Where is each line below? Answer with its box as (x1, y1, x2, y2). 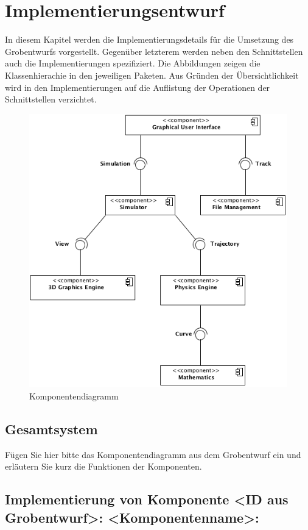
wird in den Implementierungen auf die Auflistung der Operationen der (5, 81, 270, 93)
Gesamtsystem (5, 419, 98, 438)
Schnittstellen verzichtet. (5, 93, 97, 106)
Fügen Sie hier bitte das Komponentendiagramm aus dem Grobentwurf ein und (5, 448, 301, 460)
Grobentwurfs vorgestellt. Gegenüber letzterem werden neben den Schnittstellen (5, 45, 303, 57)
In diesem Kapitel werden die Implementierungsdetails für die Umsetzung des (5, 33, 294, 46)
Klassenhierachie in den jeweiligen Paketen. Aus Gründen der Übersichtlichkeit (5, 68, 299, 81)
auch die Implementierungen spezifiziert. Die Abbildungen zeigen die (5, 57, 261, 70)
